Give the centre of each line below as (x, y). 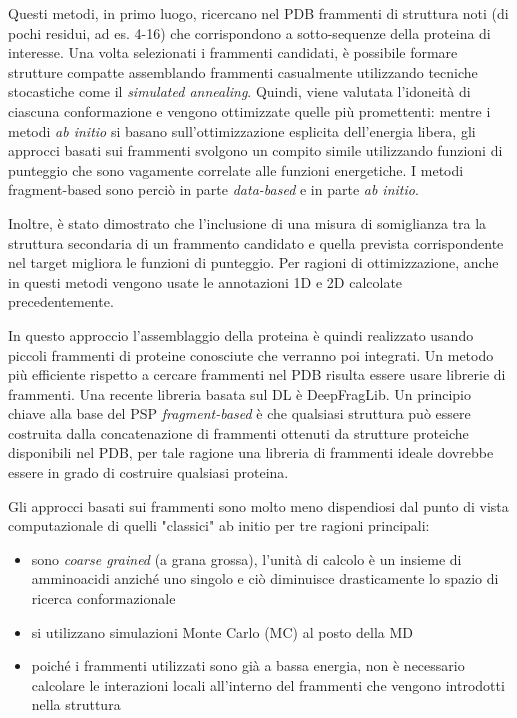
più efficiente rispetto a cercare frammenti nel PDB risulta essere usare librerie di (257, 374)
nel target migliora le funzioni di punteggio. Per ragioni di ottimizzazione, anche (253, 262)
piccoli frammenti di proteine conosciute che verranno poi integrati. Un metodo (251, 354)
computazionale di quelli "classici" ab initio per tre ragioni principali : (219, 525)
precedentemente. (61, 301)
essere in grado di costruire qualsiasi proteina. (148, 472)
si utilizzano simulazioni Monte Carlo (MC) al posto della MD (222, 631)
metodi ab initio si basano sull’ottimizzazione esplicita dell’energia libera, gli (242, 130)
